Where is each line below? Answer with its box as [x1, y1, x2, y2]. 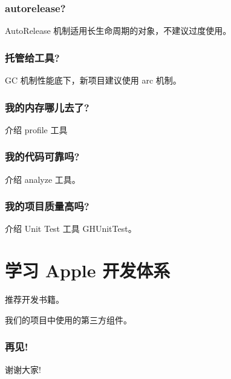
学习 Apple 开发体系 [5, 258, 171, 283]
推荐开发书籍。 [5, 293, 64, 306]
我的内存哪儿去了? [5, 99, 89, 114]
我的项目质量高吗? [5, 199, 89, 214]
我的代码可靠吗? [5, 149, 80, 164]
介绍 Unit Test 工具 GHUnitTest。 [5, 222, 137, 235]
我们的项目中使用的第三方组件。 [5, 313, 132, 326]
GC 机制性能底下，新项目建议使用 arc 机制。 [5, 74, 181, 87]
